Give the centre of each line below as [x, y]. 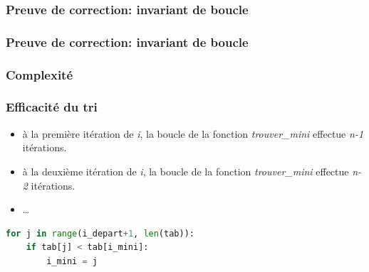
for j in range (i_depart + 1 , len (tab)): [100, 233]
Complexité [40, 74]
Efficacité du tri [52, 107]
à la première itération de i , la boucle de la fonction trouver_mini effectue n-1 [193, 133]
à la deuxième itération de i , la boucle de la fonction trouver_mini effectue [186, 171]
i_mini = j [72, 261]
